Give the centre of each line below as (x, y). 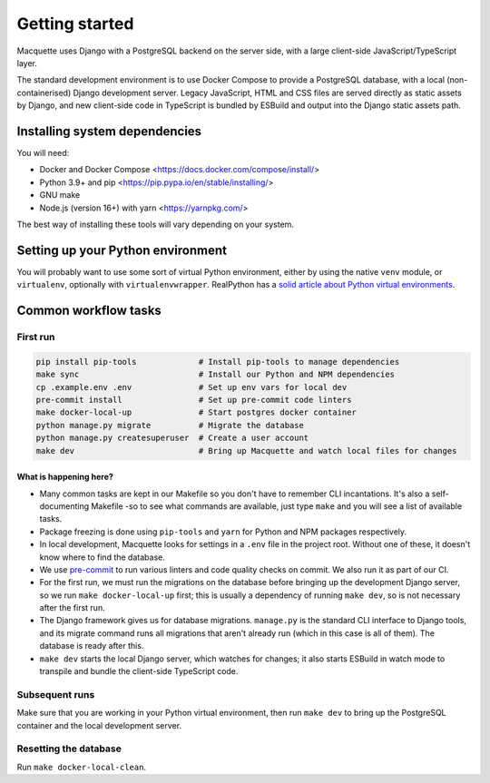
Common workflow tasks (89, 311)
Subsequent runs (56, 694)
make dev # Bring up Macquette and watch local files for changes (246, 450)
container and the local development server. (99, 725)
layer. (27, 63)
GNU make (60, 195)
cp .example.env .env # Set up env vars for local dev (191, 387)
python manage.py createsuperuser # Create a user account (172, 438)
